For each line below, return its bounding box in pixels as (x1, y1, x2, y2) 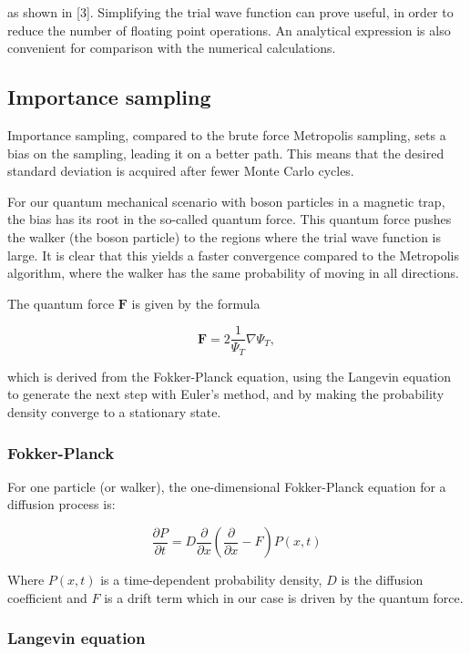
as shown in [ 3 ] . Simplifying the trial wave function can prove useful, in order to (7, 3, 454, 21)
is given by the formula (131, 293, 261, 312)
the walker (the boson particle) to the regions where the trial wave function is (7, 227, 442, 246)
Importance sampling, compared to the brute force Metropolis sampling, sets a (7, 125, 446, 144)
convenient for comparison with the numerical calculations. (7, 38, 336, 57)
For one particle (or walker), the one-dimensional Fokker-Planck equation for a (7, 476, 446, 496)
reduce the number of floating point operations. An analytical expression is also (7, 20, 451, 39)
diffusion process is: (7, 495, 116, 514)
